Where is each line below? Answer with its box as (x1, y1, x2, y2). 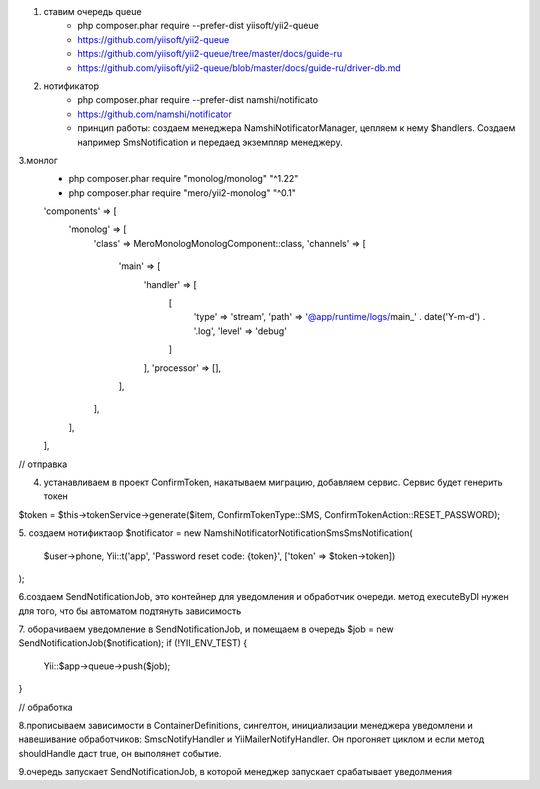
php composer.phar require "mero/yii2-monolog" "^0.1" (68, 186, 297, 199)
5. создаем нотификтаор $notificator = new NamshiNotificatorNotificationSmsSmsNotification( (18, 527, 414, 539)
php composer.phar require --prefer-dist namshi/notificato (77, 94, 319, 106)
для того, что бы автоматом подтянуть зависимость (18, 605, 242, 617)
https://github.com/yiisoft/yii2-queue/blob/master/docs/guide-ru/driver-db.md (77, 61, 402, 74)
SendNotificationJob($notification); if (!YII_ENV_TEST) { (18, 637, 248, 649)
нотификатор (43, 80, 100, 92)
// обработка (18, 701, 74, 713)
